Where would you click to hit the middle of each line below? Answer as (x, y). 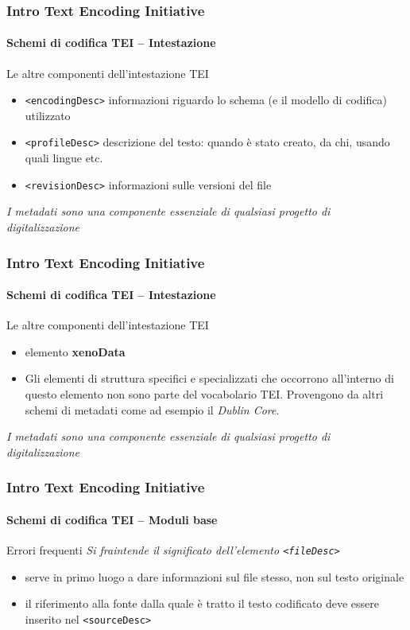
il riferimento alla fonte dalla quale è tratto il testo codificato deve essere (202, 603)
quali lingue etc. (64, 158)
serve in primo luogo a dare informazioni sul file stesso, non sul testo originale (215, 576)
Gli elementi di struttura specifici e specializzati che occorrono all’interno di (209, 378)
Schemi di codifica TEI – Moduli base (112, 519)
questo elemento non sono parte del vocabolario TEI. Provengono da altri (204, 394)
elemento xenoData (75, 351)
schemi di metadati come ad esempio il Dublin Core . (152, 409)
